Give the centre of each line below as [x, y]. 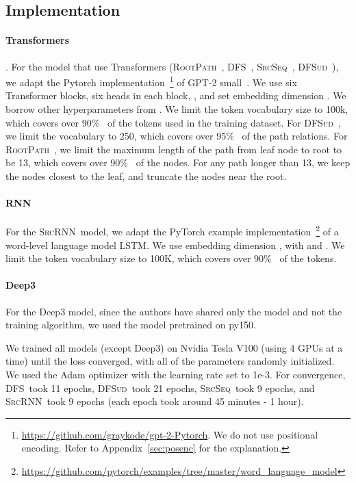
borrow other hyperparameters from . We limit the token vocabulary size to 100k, [177, 109]
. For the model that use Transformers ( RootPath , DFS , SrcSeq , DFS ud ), [172, 66]
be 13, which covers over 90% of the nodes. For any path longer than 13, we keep [178, 162]
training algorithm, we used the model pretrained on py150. [131, 325]
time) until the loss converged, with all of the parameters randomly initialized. [170, 361]
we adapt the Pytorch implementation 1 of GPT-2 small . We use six [151, 81]
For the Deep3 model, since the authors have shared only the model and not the [174, 311]
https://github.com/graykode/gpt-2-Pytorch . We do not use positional [170, 434]
